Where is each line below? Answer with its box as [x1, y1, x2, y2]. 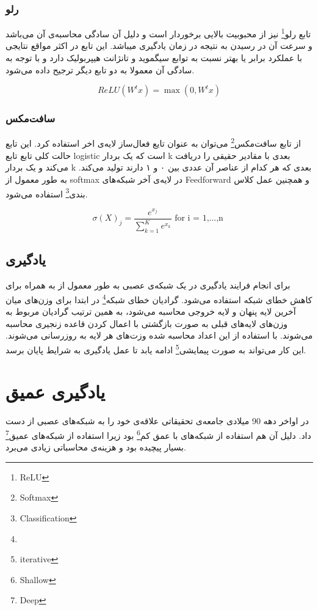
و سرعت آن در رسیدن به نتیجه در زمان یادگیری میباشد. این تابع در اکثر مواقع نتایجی [5, 39, 313, 52]
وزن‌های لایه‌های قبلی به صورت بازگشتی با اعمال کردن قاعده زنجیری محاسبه [5, 317, 288, 329]
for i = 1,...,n [175, 214, 223, 223]
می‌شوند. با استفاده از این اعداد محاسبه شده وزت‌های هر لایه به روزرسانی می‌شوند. [5, 329, 313, 342]
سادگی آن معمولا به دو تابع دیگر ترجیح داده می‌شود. [5, 63, 195, 76]
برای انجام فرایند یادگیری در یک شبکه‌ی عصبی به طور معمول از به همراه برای [5, 279, 291, 292]
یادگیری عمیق [5, 379, 106, 404]
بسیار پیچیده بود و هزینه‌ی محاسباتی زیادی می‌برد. [5, 441, 186, 454]
